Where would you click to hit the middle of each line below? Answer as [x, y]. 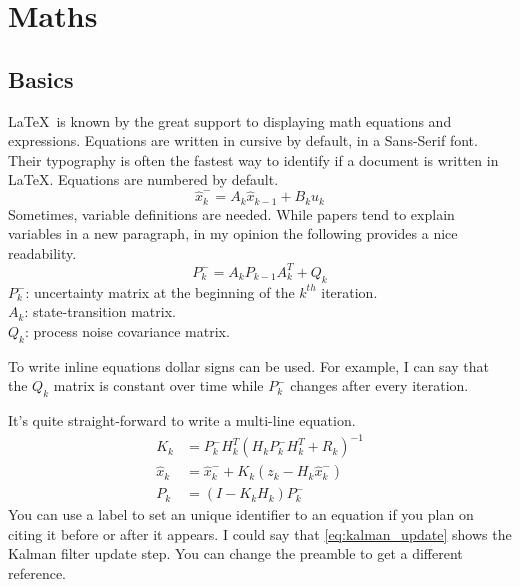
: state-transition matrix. [100, 311]
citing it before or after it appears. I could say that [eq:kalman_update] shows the [260, 533]
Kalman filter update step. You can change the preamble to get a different [235, 553]
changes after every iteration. [379, 385]
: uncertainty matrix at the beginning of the [160, 291]
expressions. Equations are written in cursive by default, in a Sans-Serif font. [243, 140]
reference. [37, 573]
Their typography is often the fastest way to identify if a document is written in [253, 159]
